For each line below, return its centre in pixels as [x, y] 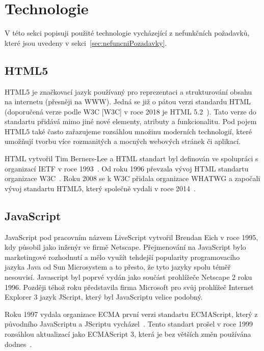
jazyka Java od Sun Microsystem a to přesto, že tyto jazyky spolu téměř [118, 267]
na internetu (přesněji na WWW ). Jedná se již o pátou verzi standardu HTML [128, 101]
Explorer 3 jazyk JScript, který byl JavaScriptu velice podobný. [104, 297]
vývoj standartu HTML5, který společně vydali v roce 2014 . [100, 188]
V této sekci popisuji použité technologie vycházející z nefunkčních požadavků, [127, 33]
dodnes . [18, 344]
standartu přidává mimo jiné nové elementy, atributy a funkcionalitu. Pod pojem [131, 121]
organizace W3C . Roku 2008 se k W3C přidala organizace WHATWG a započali [133, 178]
